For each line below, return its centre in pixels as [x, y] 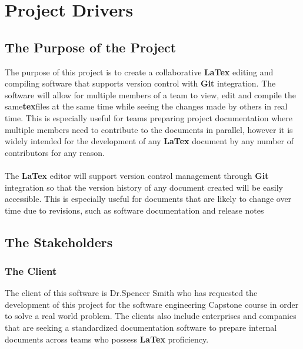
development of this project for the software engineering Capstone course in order [152, 304]
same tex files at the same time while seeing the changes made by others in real [146, 106]
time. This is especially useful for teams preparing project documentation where [149, 117]
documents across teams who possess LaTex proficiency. [107, 339]
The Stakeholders [59, 242]
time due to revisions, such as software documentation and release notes [134, 210]
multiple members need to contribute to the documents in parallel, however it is [149, 129]
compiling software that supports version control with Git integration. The [140, 83]
